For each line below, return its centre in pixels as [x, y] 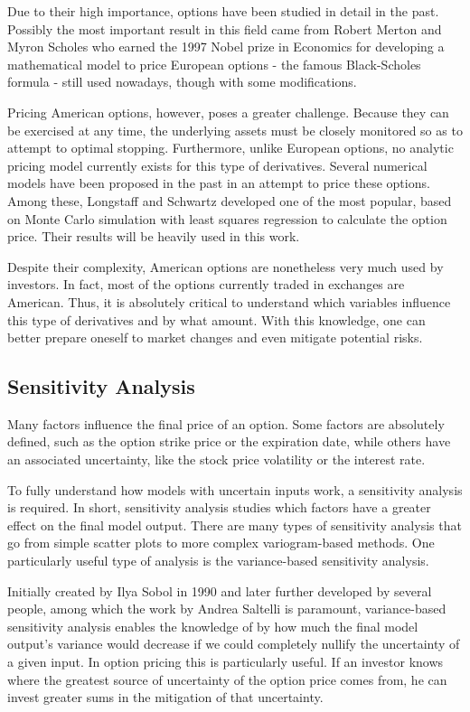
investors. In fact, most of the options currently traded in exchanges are [206, 284]
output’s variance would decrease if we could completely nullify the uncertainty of [234, 644]
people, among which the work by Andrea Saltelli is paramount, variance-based [227, 609]
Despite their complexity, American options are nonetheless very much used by [226, 266]
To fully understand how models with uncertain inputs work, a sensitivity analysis [235, 489]
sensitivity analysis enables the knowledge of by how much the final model [213, 626]
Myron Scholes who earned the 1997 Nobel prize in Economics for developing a [226, 47]
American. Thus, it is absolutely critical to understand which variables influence [229, 301]
